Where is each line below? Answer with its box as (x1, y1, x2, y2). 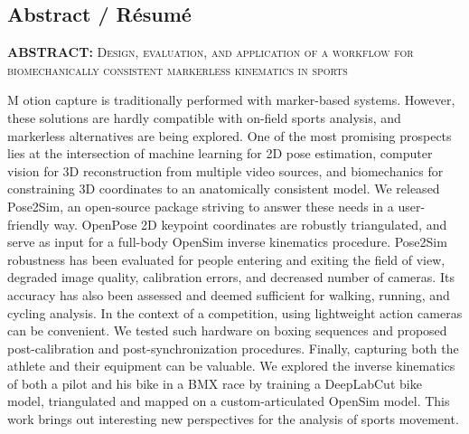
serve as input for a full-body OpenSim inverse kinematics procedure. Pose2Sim (7, 232, 447, 251)
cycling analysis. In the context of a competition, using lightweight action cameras (7, 303, 463, 322)
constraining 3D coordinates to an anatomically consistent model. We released (7, 179, 440, 198)
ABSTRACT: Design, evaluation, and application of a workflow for (7, 42, 414, 61)
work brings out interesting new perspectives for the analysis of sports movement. (7, 410, 459, 429)
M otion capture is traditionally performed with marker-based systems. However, (7, 90, 455, 109)
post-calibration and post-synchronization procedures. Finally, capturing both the (7, 338, 459, 357)
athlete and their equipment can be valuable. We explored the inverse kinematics (7, 356, 455, 375)
